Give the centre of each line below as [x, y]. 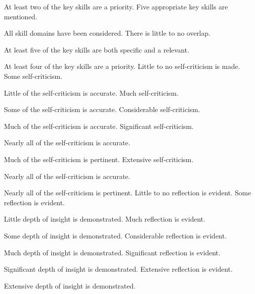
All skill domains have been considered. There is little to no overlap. [107, 33]
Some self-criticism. [33, 76]
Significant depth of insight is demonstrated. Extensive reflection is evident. [118, 269]
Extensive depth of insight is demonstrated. [70, 285]
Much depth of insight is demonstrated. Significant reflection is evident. [112, 252]
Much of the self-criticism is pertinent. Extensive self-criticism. [99, 159]
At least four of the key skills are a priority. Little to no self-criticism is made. [122, 66]
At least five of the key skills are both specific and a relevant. [97, 49]
